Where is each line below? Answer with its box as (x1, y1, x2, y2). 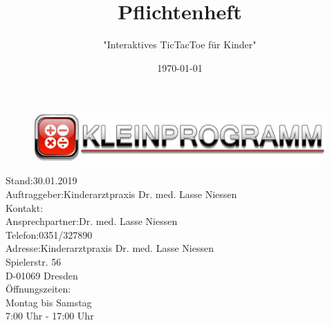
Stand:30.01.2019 (6, 173, 77, 188)
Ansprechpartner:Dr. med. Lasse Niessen (6, 214, 178, 228)
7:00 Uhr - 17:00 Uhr (6, 308, 94, 323)
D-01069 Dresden (6, 268, 78, 282)
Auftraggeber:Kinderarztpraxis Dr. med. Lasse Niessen (6, 187, 237, 201)
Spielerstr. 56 (6, 255, 62, 269)
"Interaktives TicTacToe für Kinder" (103, 37, 257, 52)
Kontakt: (6, 200, 44, 215)
